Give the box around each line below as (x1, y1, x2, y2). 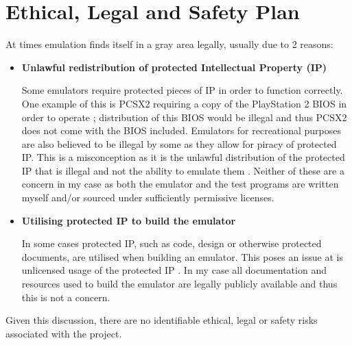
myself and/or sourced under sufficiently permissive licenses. (21, 190, 274, 205)
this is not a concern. (21, 290, 110, 304)
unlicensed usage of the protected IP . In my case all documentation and (21, 263, 327, 277)
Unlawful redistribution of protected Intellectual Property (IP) (21, 60, 327, 74)
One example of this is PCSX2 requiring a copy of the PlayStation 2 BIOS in (21, 96, 347, 110)
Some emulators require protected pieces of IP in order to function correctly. (21, 83, 343, 97)
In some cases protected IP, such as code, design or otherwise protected (21, 236, 322, 251)
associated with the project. (5, 326, 122, 340)
